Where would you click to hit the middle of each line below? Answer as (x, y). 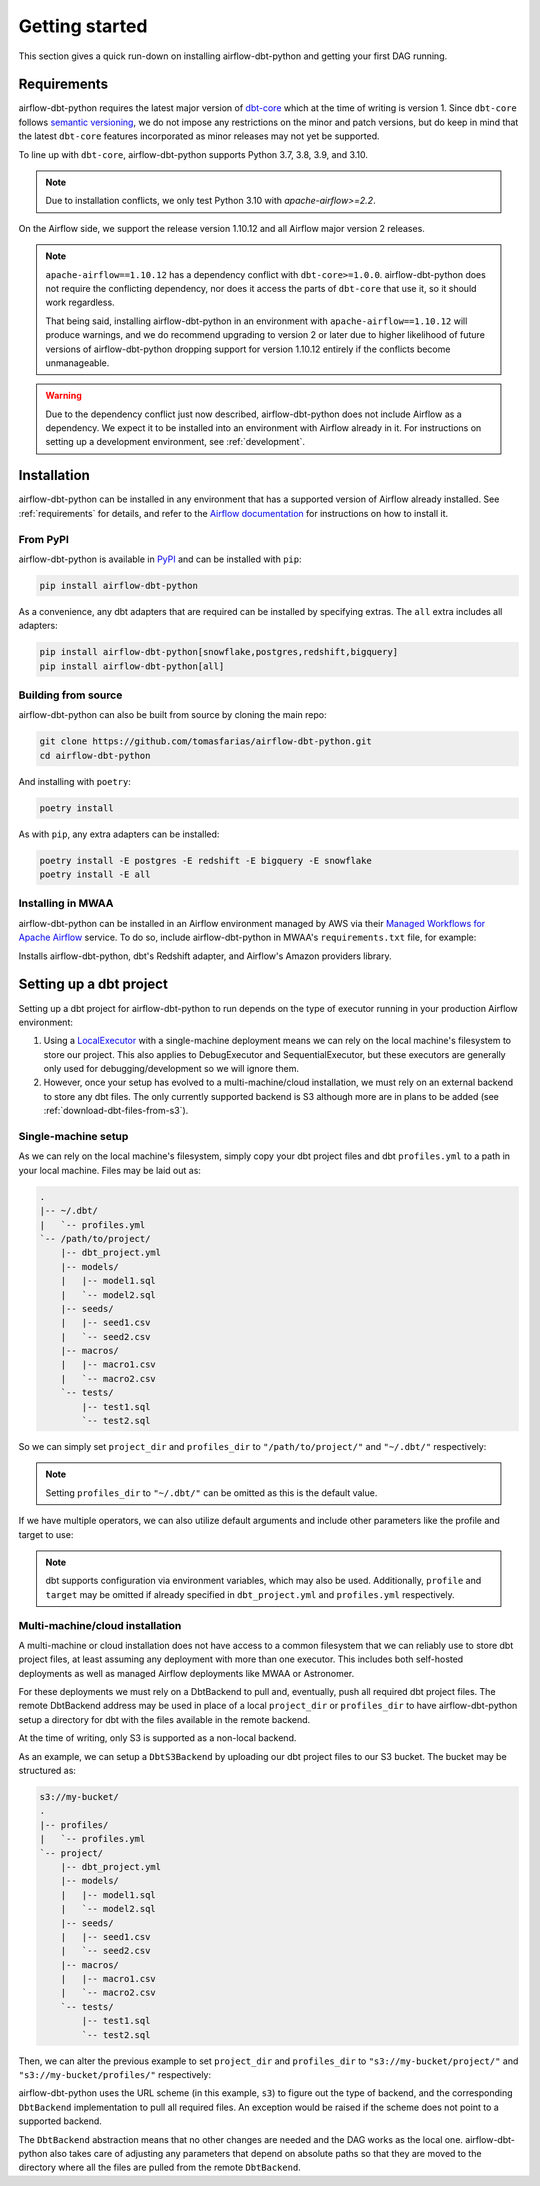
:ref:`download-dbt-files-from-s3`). (116, 1111)
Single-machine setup (73, 1137)
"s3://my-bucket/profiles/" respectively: (115, 2074)
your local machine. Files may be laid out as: (110, 1170)
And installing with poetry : (75, 781)
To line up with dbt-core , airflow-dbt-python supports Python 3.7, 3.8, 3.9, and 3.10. (193, 154)
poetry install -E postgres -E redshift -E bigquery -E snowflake (205, 860)
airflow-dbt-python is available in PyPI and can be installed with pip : (160, 559)
